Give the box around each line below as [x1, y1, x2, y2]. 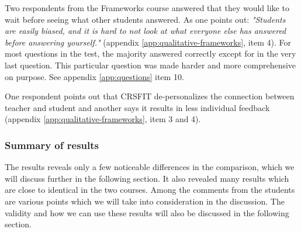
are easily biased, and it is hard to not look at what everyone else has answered [5, 25, 286, 37]
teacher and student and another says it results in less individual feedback [5, 101, 270, 113]
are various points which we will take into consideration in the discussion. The [5, 195, 285, 207]
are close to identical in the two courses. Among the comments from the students [5, 183, 295, 196]
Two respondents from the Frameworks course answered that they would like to [5, 2, 289, 13]
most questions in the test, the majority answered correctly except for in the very [5, 47, 296, 60]
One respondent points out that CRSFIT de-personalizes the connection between [5, 90, 295, 102]
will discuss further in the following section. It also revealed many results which [5, 172, 289, 184]
